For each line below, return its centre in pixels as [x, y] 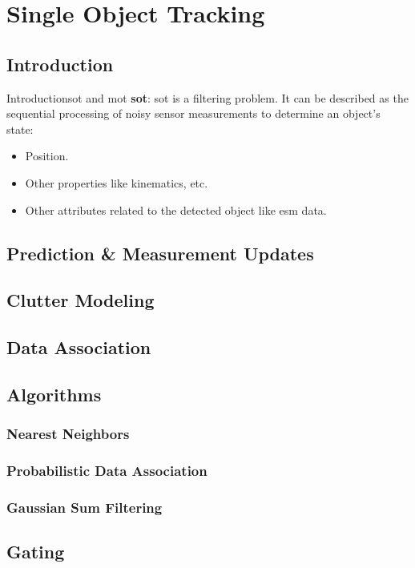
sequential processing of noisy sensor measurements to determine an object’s [193, 113]
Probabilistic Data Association [107, 471]
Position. [47, 156]
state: [20, 129]
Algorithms [54, 394]
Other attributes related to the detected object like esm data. [176, 209]
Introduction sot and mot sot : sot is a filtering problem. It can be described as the [207, 97]
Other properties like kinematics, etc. [117, 182]
